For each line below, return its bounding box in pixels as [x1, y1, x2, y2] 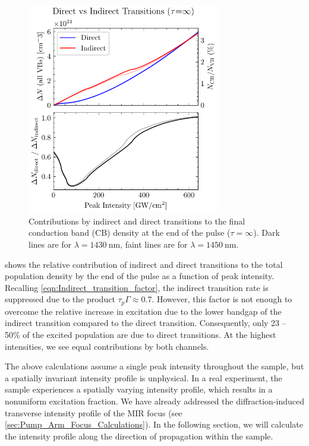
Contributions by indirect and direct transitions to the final [29, 214, 245, 227]
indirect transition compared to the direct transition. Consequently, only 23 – [5, 317, 286, 329]
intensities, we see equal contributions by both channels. [5, 340, 209, 352]
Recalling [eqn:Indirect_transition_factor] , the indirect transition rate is [5, 281, 269, 293]
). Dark [253, 226, 280, 239]
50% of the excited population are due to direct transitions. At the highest [5, 328, 276, 341]
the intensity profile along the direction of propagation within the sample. [5, 429, 273, 442]
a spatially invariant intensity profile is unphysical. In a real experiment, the [5, 371, 282, 384]
